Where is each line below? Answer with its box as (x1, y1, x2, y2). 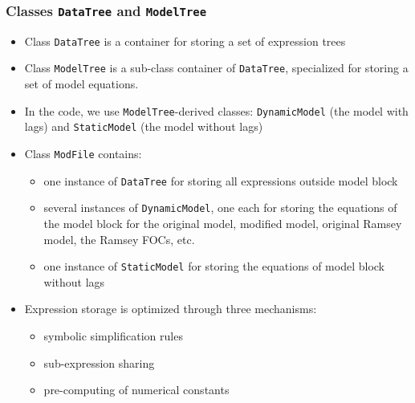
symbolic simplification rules (43, 328, 183, 344)
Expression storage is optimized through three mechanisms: (24, 300, 317, 317)
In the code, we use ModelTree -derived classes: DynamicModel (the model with (24, 102, 409, 119)
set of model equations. (24, 75, 139, 92)
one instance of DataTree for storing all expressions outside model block (43, 172, 398, 189)
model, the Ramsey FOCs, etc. (43, 230, 195, 247)
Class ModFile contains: (24, 145, 142, 161)
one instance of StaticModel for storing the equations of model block (43, 258, 384, 275)
